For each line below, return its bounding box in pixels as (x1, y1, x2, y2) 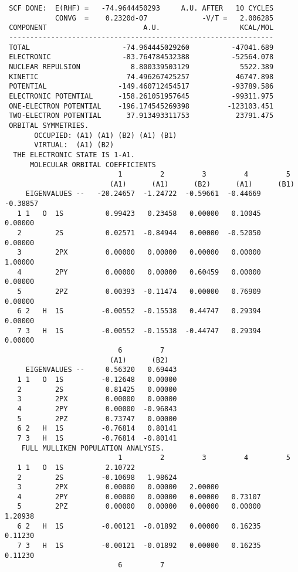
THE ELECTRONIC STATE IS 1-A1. (13, 150, 135, 159)
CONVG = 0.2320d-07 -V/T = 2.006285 (55, 13, 274, 22)
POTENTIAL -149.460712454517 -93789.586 (9, 82, 274, 91)
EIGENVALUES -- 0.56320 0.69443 (25, 365, 177, 374)
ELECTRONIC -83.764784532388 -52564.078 (9, 53, 274, 62)
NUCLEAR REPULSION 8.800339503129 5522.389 (9, 62, 274, 71)
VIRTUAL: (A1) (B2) (34, 141, 114, 150)
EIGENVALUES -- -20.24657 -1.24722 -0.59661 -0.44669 (25, 189, 261, 198)
